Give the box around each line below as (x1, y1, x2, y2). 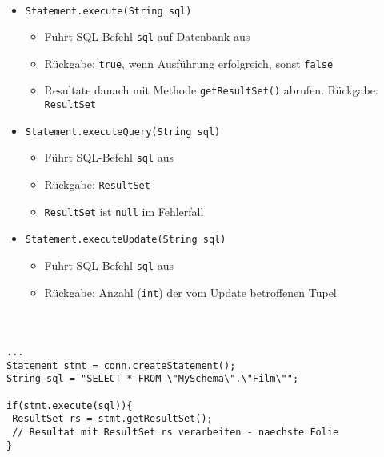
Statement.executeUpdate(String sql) (25, 234, 226, 246)
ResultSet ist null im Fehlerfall (44, 202, 204, 219)
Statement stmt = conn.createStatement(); (6, 359, 236, 371)
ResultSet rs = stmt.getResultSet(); (12, 413, 213, 425)
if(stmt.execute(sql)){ (6, 399, 133, 411)
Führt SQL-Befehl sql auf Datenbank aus (44, 28, 250, 45)
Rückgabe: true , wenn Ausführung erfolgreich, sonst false (44, 54, 334, 71)
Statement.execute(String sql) (25, 5, 192, 17)
